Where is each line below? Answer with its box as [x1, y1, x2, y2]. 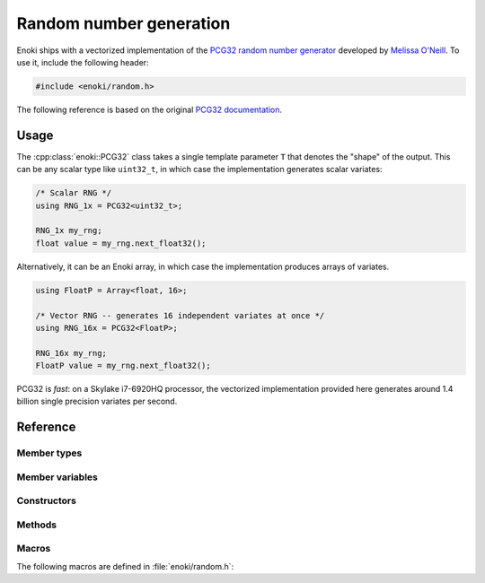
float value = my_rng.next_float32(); [35, 238, 207, 248]
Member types [16, 447, 83, 459]
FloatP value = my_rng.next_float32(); [35, 361, 211, 371]
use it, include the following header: [16, 57, 149, 67]
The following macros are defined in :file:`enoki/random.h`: [16, 561, 234, 571]
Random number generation [16, 13, 231, 33]
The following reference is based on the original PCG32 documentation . [16, 104, 283, 115]
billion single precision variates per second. [16, 396, 178, 407]
